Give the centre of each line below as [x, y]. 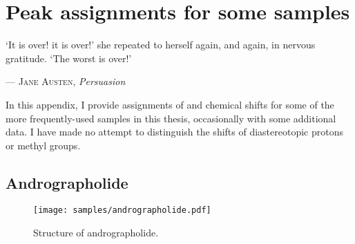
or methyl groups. [43, 145]
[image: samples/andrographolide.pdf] [122, 210]
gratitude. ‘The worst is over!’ [69, 58]
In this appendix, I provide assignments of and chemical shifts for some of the [170, 104]
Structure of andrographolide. [96, 233]
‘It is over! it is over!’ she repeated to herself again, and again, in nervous [161, 45]
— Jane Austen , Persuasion [66, 81]
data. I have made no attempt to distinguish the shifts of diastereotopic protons [174, 132]
